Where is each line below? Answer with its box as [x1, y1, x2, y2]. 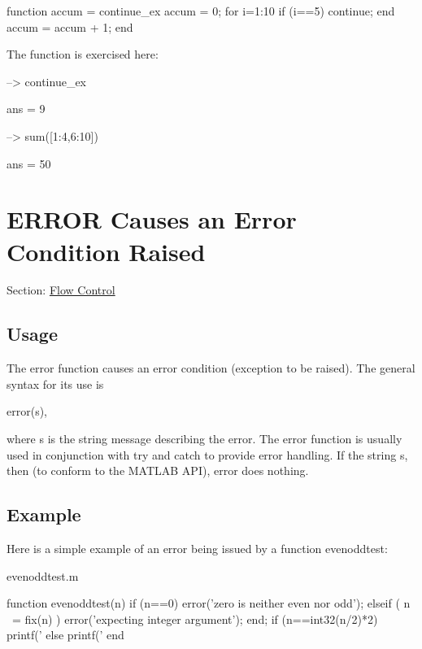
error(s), [7, 403, 47, 420]
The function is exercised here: [7, 46, 159, 63]
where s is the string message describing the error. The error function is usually [7, 430, 402, 447]
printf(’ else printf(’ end [7, 626, 124, 643]
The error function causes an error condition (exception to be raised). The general [7, 359, 415, 377]
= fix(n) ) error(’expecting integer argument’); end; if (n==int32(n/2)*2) [11, 610, 378, 627]
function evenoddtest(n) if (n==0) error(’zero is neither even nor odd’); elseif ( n [7, 595, 411, 612]
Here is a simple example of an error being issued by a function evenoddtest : [7, 540, 388, 557]
